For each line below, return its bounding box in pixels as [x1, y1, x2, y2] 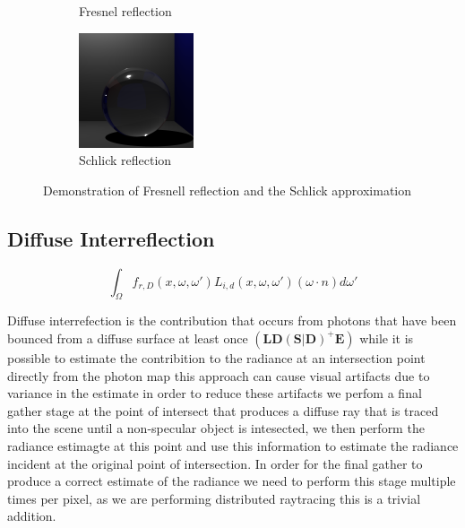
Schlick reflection [79, 151, 172, 169]
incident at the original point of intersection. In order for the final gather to [7, 454, 423, 472]
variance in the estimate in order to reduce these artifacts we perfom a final [7, 384, 422, 402]
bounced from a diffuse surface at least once [7, 328, 248, 347]
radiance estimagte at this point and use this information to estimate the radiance [7, 436, 459, 454]
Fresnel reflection [79, 2, 172, 20]
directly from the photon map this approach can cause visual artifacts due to [7, 366, 430, 385]
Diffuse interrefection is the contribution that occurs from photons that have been [7, 311, 457, 330]
